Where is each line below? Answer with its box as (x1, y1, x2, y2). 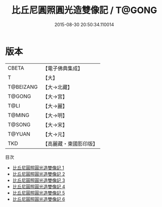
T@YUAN (8, 130, 31, 137)
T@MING (8, 112, 30, 119)
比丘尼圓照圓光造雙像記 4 (12, 183, 65, 189)
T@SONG (8, 121, 31, 128)
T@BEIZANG (8, 83, 38, 90)
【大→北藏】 (42, 83, 73, 90)
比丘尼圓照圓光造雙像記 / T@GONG (11, 5, 157, 16)
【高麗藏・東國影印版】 (42, 140, 98, 147)
